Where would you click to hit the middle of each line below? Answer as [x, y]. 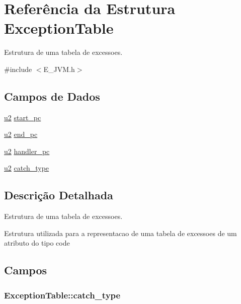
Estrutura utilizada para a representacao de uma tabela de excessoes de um [120, 233]
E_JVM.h [59, 69]
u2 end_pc [21, 134]
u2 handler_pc [27, 151]
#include [18, 69]
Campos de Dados [52, 96]
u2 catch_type [27, 168]
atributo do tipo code [37, 243]
